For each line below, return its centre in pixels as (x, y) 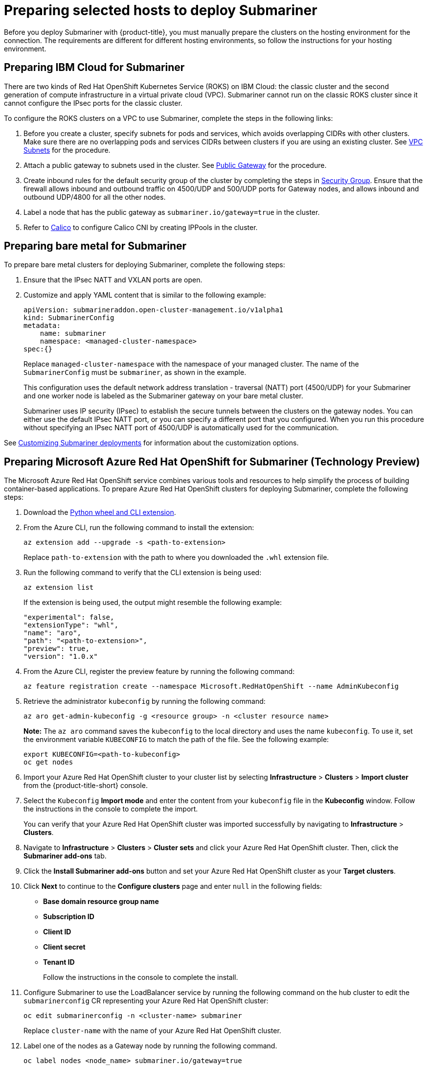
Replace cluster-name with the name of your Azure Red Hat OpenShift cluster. (152, 1031)
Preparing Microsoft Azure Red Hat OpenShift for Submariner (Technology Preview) (212, 462)
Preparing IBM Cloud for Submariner (94, 68)
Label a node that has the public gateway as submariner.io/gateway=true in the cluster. (172, 212)
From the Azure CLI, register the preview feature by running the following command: (159, 672)
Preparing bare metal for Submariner (95, 246)
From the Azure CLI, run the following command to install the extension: (139, 528)
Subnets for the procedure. (67, 150)
